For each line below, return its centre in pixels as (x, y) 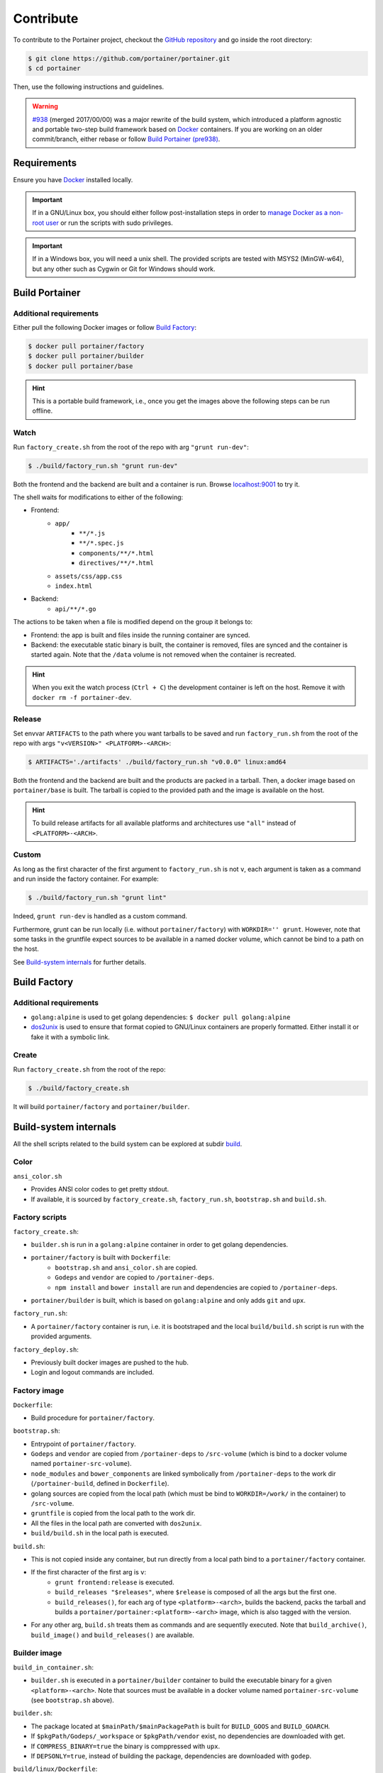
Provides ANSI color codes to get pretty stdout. (100, 1189)
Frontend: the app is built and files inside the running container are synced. (140, 635)
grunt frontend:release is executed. (115, 1582)
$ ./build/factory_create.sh (79, 1088)
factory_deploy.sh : (46, 1349)
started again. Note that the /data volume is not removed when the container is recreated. (163, 655)
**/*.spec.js (101, 543)
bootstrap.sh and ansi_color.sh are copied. (126, 1267)
